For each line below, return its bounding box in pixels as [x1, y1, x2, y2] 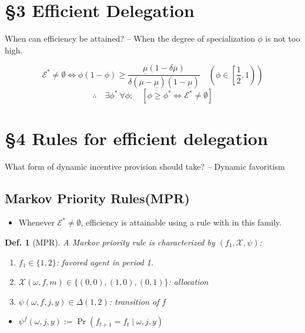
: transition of [109, 295, 159, 307]
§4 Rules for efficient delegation [5, 126, 268, 150]
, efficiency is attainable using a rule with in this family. [81, 216, 282, 228]
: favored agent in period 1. [56, 255, 154, 268]
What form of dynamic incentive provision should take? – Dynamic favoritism [5, 160, 285, 172]
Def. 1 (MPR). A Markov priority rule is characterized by [5, 236, 215, 248]
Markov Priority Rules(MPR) [5, 189, 190, 207]
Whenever [18, 216, 55, 228]
